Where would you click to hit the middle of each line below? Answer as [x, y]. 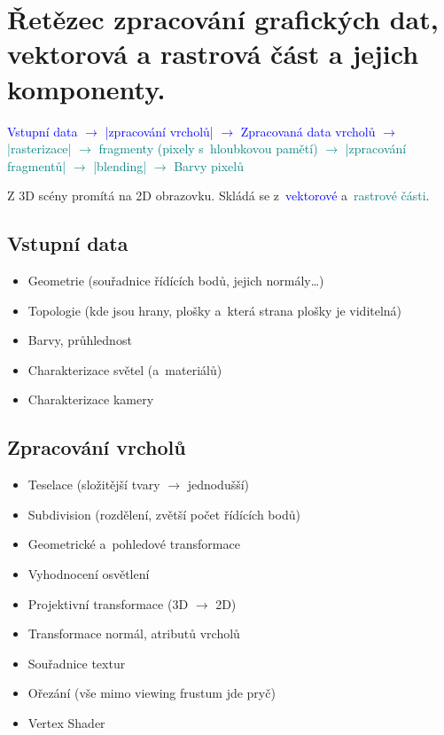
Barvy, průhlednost [80, 340]
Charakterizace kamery [91, 399]
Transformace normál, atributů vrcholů [134, 633]
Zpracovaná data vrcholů [308, 131]
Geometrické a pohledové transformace [134, 544]
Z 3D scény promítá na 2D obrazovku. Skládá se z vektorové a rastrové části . [218, 195]
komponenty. [86, 88]
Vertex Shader [66, 723]
